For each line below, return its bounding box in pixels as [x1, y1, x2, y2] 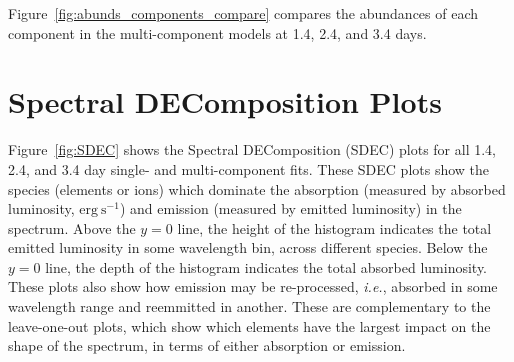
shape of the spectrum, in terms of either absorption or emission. [8, 335, 406, 356]
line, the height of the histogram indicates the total [177, 217, 492, 238]
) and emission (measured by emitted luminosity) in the [119, 198, 462, 219]
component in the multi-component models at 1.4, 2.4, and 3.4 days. [8, 22, 427, 43]
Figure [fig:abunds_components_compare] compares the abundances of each [8, 3, 479, 23]
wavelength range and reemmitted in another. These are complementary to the [8, 296, 491, 317]
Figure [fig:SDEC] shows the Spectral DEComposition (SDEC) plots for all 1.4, [8, 139, 496, 160]
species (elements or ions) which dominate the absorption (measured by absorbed [8, 178, 506, 199]
